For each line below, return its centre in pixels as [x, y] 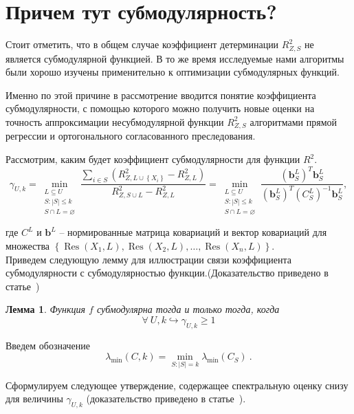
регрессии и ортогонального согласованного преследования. [131, 136]
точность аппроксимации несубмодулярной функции [115, 121]
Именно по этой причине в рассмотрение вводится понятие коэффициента [161, 95]
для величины [34, 399]
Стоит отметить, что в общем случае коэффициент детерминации [142, 44]
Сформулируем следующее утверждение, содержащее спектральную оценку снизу [177, 385]
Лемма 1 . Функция [45, 309]
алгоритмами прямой [293, 121]
